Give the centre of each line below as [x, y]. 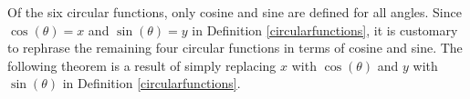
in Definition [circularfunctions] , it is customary [325, 30]
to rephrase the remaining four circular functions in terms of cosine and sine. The [235, 48]
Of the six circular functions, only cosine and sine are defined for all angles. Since [235, 12]
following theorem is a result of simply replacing [142, 65]
